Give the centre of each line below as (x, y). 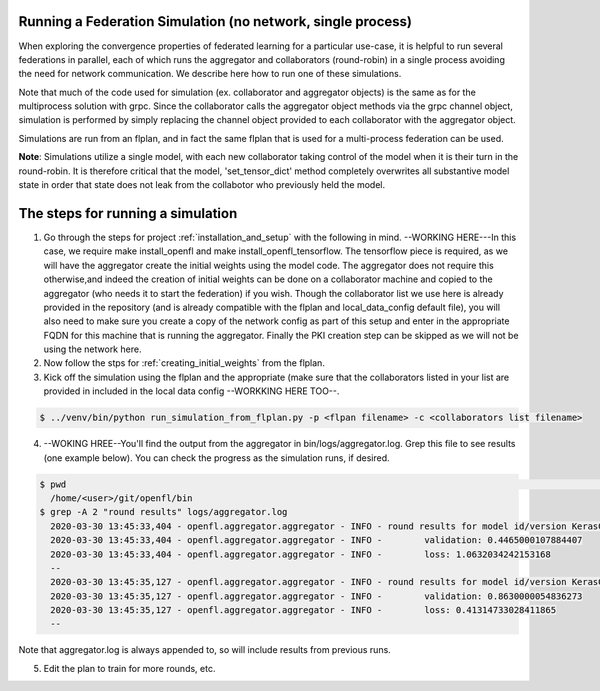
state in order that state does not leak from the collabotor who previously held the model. (201, 185)
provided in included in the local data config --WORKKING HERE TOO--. (191, 391)
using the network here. (92, 349)
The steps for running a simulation (128, 213)
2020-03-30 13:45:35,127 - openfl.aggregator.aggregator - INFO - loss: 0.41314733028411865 (303, 610)
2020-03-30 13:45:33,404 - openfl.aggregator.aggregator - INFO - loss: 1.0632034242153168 (301, 554)
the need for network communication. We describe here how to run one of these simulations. (210, 74)
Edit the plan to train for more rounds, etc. (129, 668)
